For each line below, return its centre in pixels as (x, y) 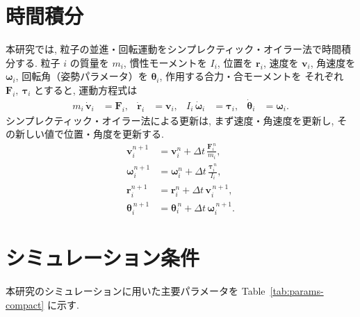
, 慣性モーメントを (165, 62)
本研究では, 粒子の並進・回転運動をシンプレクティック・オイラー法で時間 (174, 49)
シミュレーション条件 (103, 258)
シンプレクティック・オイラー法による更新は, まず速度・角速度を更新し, (170, 120)
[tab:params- (297, 291)
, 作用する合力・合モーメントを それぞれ (252, 76)
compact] (25, 304)
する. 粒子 (38, 62)
